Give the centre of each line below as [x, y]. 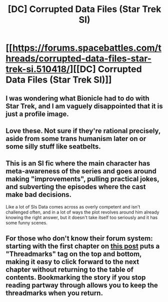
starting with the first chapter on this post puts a [83, 246]
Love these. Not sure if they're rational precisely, [83, 131]
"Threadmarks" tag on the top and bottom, [74, 254]
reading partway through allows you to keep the [82, 285]
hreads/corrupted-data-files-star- [79, 59]
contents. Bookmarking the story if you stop [76, 278]
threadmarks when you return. [54, 293]
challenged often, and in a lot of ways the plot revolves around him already [82, 212]
